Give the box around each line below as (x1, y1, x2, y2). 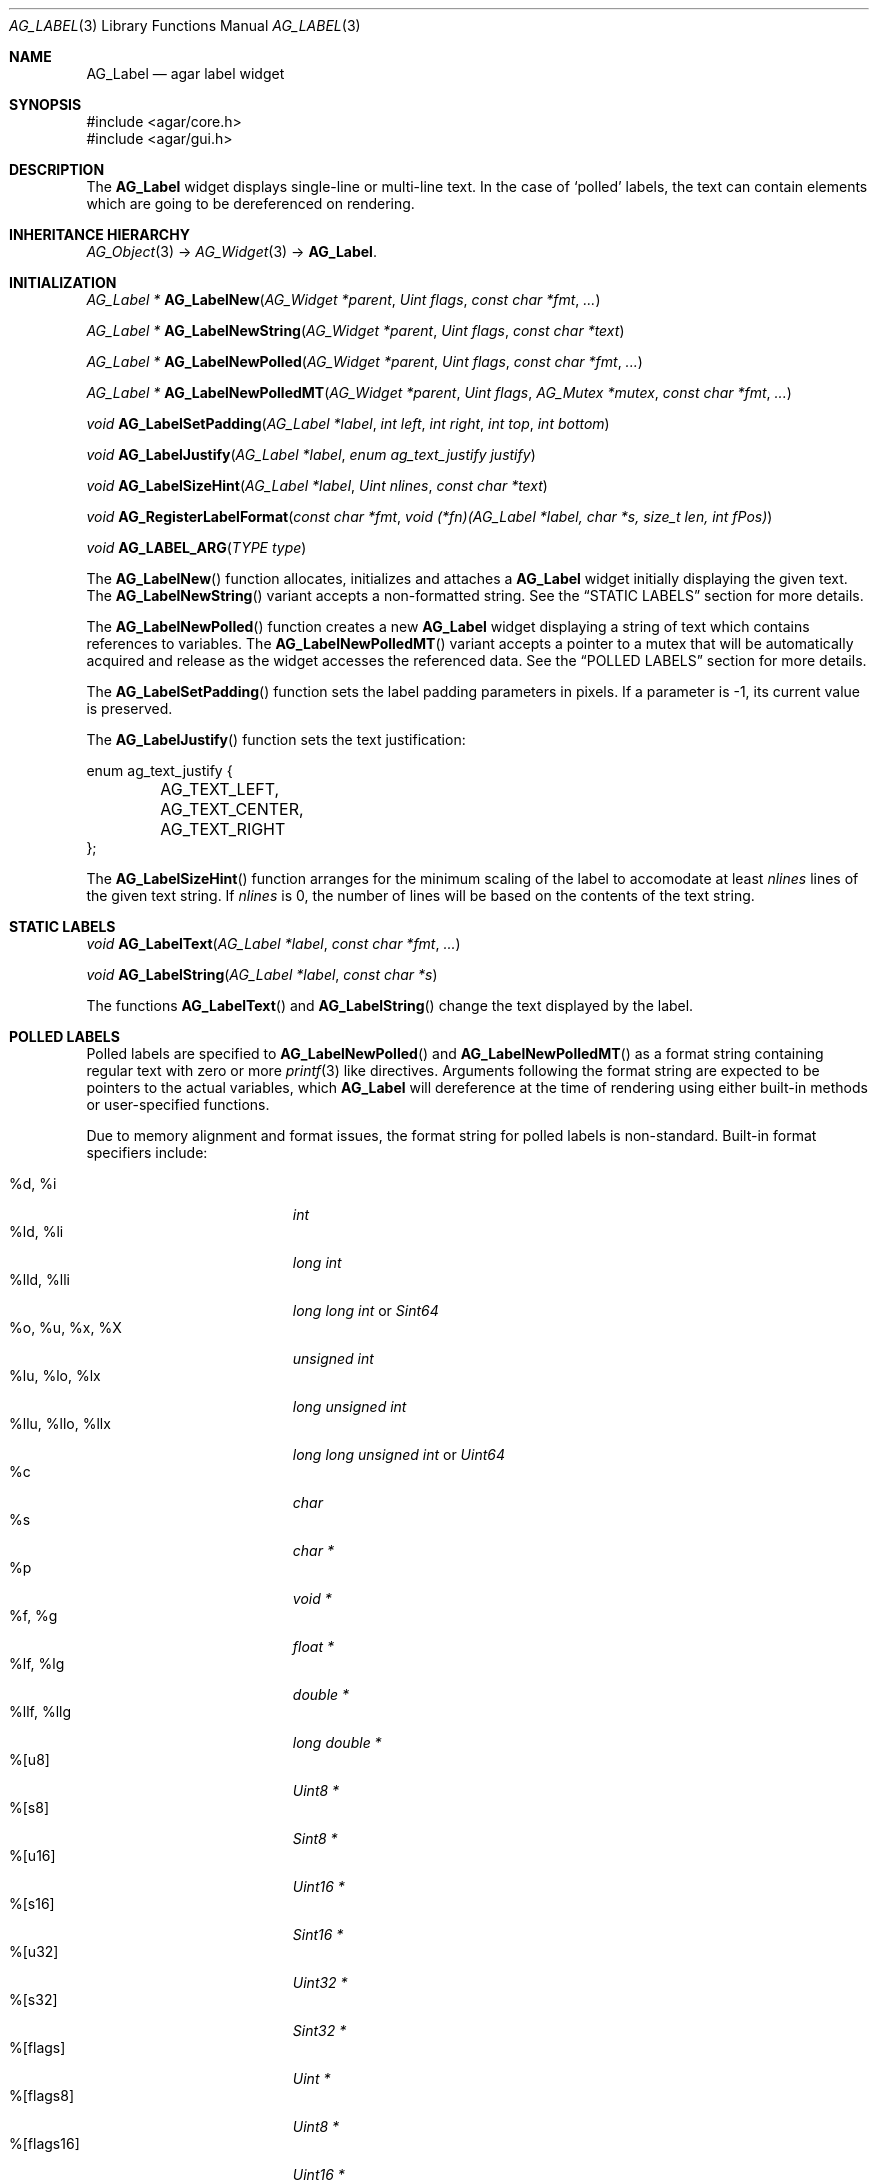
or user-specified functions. (86, 1096, 270, 1113)
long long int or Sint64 (292, 1302, 439, 1319)
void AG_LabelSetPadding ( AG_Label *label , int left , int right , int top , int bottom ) (86, 415, 610, 432)
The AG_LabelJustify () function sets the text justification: (86, 731, 466, 748)
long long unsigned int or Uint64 (292, 1446, 505, 1463)
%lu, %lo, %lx (9, 1367, 101, 1384)
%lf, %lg (9, 1655, 65, 1672)
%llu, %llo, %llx (9, 1415, 111, 1432)
